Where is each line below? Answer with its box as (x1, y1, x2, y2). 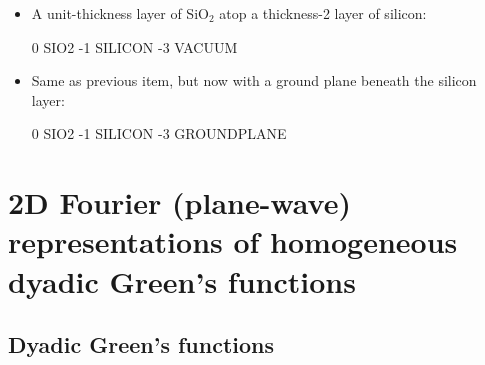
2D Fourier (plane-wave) (8, 182, 351, 223)
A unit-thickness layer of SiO (31, 3, 209, 23)
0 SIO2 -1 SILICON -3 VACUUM (31, 36, 238, 57)
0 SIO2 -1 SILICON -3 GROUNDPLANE (31, 123, 287, 144)
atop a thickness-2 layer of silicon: (219, 3, 427, 23)
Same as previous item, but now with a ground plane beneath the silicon (31, 70, 477, 91)
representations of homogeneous (8, 221, 458, 262)
